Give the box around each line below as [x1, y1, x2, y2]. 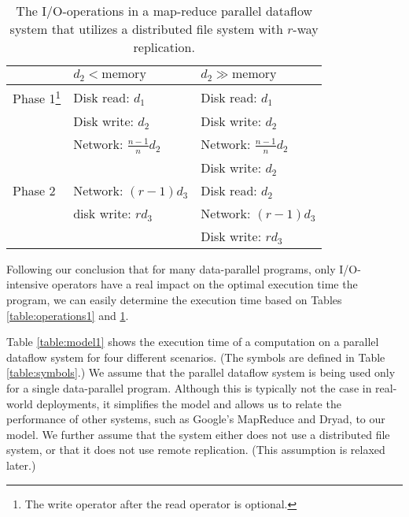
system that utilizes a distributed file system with [9, 20, 283, 38]
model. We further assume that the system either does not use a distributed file [6, 426, 390, 442]
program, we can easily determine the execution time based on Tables [6, 292, 342, 308]
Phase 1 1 [13, 87, 61, 108]
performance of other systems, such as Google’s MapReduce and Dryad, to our [6, 411, 385, 427]
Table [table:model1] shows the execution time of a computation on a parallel [6, 333, 379, 350]
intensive [6, 276, 49, 292]
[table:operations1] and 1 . [6, 307, 129, 323]
